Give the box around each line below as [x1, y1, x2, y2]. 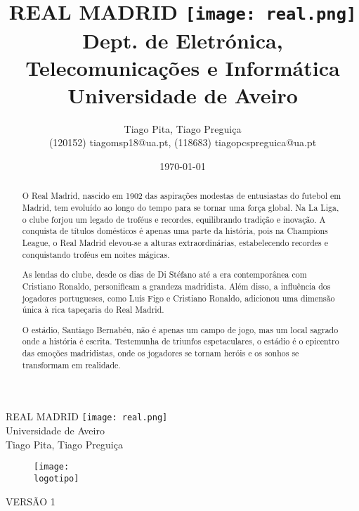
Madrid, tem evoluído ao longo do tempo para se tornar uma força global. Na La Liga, [22, 202, 339, 214]
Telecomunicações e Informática [25, 53, 340, 82]
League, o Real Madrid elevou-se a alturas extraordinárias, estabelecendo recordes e [22, 237, 328, 249]
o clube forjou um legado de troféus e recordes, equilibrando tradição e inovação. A [22, 213, 326, 225]
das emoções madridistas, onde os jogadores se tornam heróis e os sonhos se [22, 347, 299, 359]
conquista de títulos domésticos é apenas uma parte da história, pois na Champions [22, 225, 328, 237]
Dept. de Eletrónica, [82, 25, 283, 54]
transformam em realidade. [22, 358, 121, 370]
